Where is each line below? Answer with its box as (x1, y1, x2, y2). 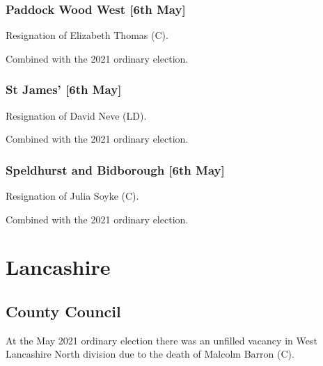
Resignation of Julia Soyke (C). (6, 189, 139, 203)
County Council (6, 300, 121, 321)
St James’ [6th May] (6, 81, 122, 98)
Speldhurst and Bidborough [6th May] (6, 161, 225, 178)
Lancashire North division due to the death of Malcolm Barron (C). (6, 347, 294, 361)
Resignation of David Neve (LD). (6, 108, 147, 122)
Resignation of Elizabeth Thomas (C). (6, 28, 168, 42)
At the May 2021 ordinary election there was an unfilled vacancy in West (6, 333, 317, 347)
